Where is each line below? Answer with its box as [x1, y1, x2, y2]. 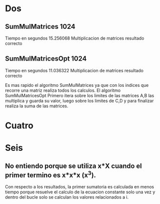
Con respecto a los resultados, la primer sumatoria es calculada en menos [5, 184, 155, 189]
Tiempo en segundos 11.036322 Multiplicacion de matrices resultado [5, 67, 144, 73]
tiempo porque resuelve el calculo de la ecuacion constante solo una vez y [5, 189, 155, 195]
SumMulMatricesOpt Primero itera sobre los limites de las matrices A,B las [5, 92, 155, 98]
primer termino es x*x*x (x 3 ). [5, 169, 96, 179]
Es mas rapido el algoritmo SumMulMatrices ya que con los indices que [5, 82, 149, 88]
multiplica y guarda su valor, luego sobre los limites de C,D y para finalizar [5, 98, 154, 103]
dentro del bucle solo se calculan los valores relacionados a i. [5, 194, 129, 200]
